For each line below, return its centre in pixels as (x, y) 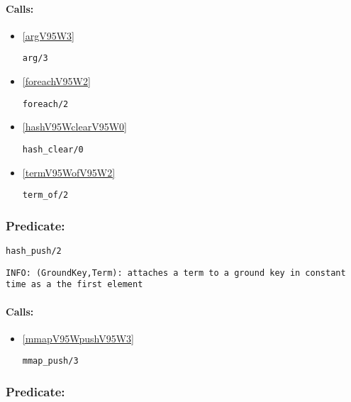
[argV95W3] (48, 35)
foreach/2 (45, 104)
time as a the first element (74, 285)
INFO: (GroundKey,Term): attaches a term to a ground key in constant (176, 273)
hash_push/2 (34, 251)
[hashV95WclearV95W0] (74, 127)
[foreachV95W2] (56, 81)
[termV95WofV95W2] (69, 172)
